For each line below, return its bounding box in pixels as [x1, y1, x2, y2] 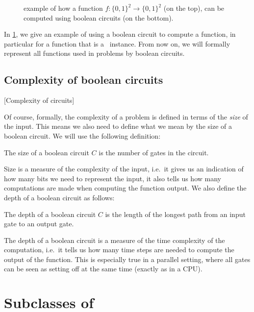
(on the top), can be [163, 3, 225, 13]
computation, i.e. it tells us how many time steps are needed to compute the [4, 244, 234, 255]
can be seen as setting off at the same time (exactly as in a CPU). [4, 264, 203, 274]
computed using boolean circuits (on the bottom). [24, 12, 174, 23]
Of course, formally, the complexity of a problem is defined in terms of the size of [4, 111, 248, 121]
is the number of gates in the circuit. [99, 147, 209, 157]
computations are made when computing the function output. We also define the [4, 183, 247, 193]
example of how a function [24, 3, 103, 13]
